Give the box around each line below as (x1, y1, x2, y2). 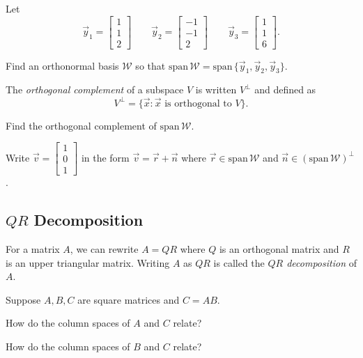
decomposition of (286, 255, 357, 270)
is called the (213, 255, 265, 270)
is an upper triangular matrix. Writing (6, 255, 170, 270)
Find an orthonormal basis (6, 58, 119, 72)
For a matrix (6, 242, 60, 256)
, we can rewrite (70, 242, 139, 256)
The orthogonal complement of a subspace (6, 82, 184, 97)
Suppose (6, 292, 41, 306)
